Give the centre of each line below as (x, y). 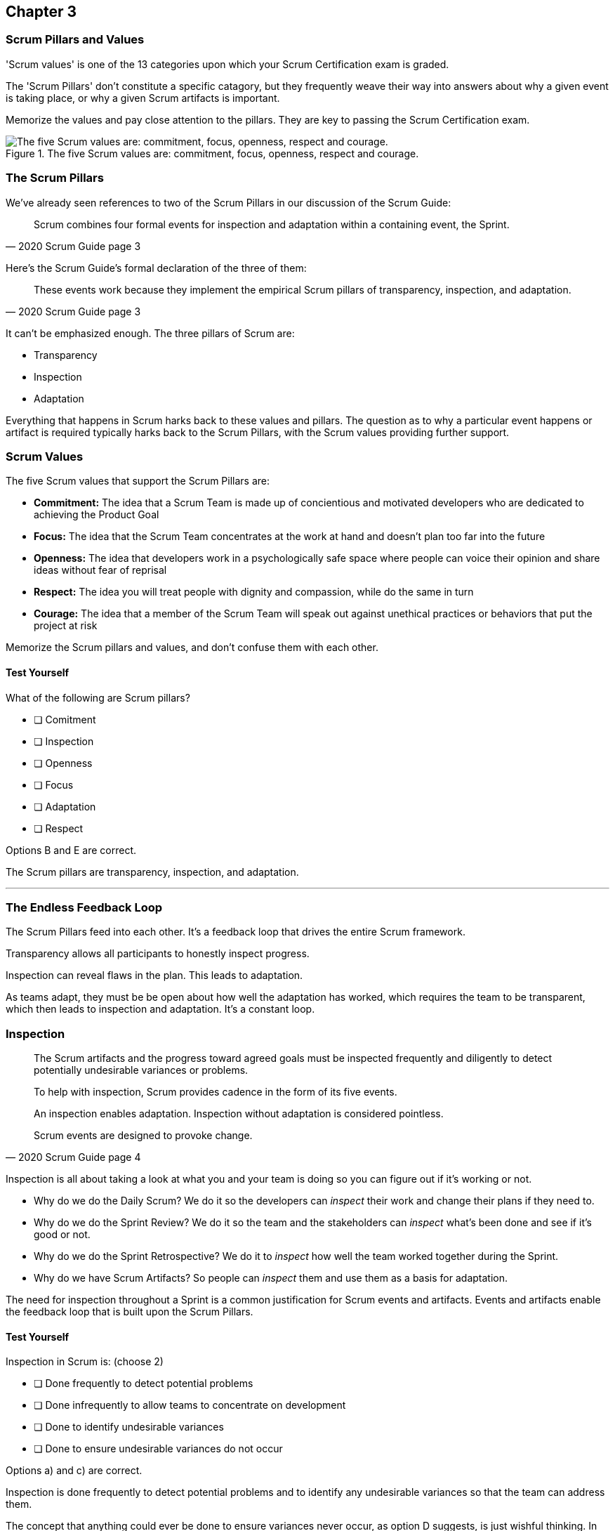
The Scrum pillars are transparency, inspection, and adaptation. (152, 872)
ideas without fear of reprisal (100, 570)
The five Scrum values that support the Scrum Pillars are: (138, 481)
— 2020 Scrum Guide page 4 (73, 1157)
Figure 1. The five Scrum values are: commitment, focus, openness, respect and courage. (212, 153)
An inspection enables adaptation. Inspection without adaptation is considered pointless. (239, 1114)
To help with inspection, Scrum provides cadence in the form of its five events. (216, 1092)
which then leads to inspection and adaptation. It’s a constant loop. (160, 1009)
